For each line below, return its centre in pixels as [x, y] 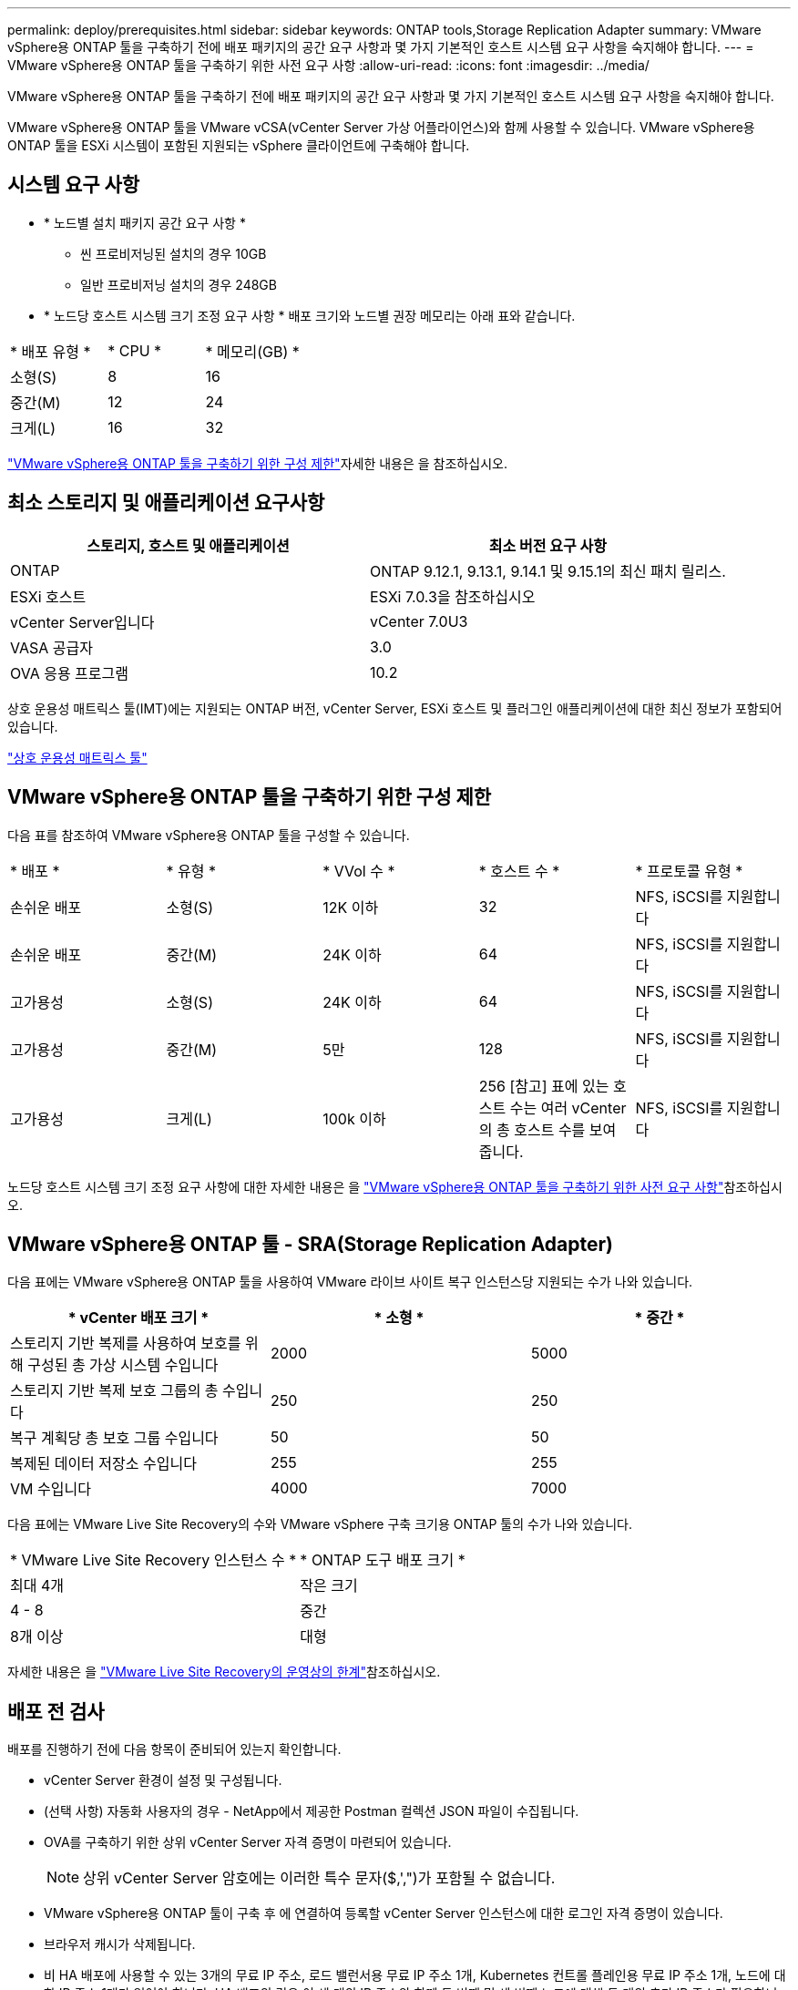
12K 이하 [351, 907]
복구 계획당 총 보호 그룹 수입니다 [114, 1438]
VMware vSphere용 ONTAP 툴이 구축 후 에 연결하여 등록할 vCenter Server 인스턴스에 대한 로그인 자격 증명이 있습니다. [384, 1913]
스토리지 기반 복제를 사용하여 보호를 [126, 1344]
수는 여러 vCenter [568, 1108]
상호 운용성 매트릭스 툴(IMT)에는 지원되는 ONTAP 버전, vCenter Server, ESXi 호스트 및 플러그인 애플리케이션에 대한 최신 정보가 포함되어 [395, 708]
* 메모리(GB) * [252, 351]
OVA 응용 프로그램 [69, 673]
